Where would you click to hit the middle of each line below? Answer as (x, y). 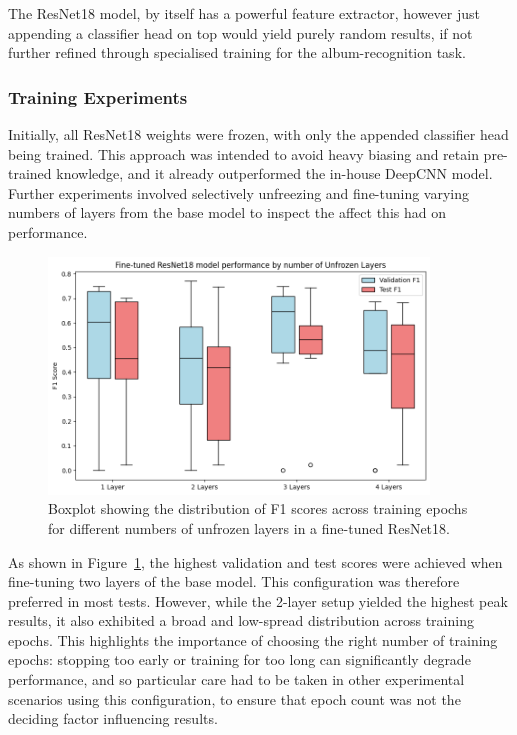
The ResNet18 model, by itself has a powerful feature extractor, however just (244, 13)
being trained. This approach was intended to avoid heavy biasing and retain (243, 153)
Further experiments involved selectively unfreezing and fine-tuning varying (239, 192)
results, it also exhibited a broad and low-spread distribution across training (241, 620)
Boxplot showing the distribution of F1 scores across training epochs (258, 508)
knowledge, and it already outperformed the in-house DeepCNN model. (274, 173)
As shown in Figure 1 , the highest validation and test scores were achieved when (255, 561)
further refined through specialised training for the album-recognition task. (237, 52)
